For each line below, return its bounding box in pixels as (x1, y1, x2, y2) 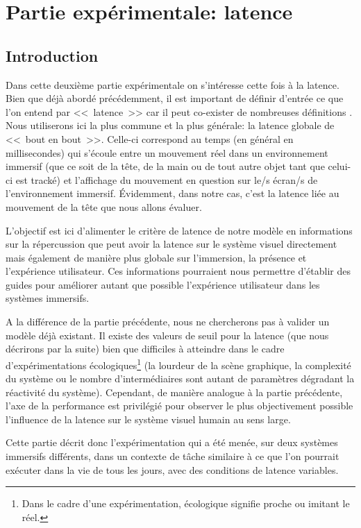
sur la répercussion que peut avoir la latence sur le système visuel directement (6, 237, 337, 251)
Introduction (6, 44, 99, 66)
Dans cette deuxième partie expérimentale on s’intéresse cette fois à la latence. (6, 77, 339, 92)
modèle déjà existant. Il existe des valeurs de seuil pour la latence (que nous (6, 327, 329, 342)
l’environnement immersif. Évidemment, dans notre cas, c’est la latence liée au (6, 186, 339, 201)
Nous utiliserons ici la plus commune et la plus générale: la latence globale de (6, 118, 335, 133)
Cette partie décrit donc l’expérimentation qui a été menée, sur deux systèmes (6, 435, 338, 450)
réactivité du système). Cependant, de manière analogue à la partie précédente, (6, 384, 343, 399)
